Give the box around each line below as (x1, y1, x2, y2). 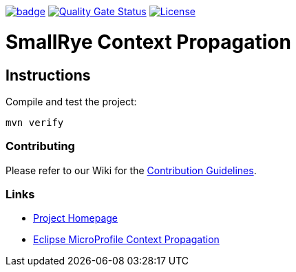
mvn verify (6, 116, 64, 128)
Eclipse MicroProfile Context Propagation (33, 233, 220, 246)
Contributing (6, 139, 75, 154)
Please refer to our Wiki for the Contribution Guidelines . (6, 164, 257, 176)
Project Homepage (33, 212, 118, 224)
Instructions (6, 66, 91, 84)
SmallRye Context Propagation (6, 30, 291, 54)
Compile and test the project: (6, 95, 137, 107)
